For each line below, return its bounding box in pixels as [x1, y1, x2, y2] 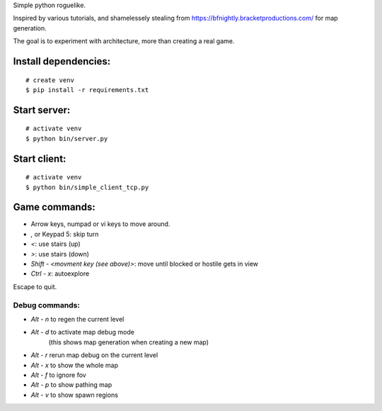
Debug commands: [13, 300, 81, 310]
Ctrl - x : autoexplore [30, 269, 90, 278]
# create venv [25, 76, 74, 84]
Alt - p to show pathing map [30, 381, 112, 389]
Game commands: [13, 201, 95, 213]
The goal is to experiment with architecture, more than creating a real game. [13, 37, 235, 45]
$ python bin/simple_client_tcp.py [25, 183, 149, 191]
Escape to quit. [13, 282, 57, 291]
